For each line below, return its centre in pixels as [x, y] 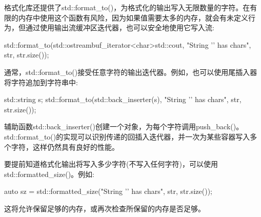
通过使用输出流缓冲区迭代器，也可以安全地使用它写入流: [120, 27]
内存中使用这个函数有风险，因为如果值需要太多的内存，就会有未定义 [133, 17]
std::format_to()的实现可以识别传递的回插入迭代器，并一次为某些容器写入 [127, 136]
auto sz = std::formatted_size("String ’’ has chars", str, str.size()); [108, 191]
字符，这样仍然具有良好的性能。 [65, 146]
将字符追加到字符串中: [41, 82]
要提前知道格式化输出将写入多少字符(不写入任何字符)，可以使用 [111, 164]
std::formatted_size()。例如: [49, 174]
